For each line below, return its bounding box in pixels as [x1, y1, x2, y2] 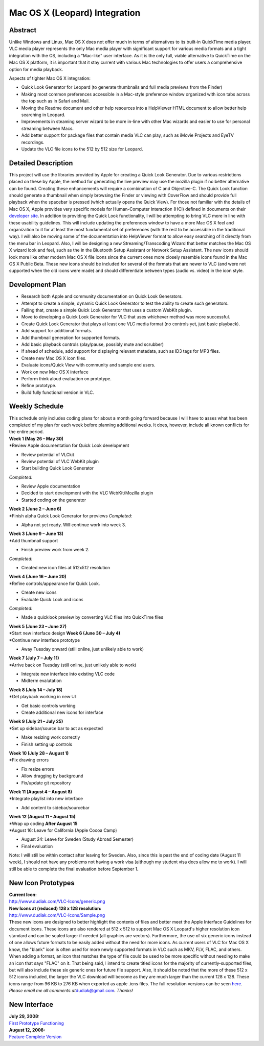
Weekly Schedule [9, 402, 64, 411]
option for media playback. [9, 66, 63, 72]
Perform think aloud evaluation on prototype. [21, 375, 112, 382]
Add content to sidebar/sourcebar [21, 804, 90, 810]
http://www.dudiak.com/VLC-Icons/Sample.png [9, 912, 105, 918]
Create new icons [21, 589, 57, 595]
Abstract [9, 26, 37, 34]
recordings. [21, 139, 44, 145]
